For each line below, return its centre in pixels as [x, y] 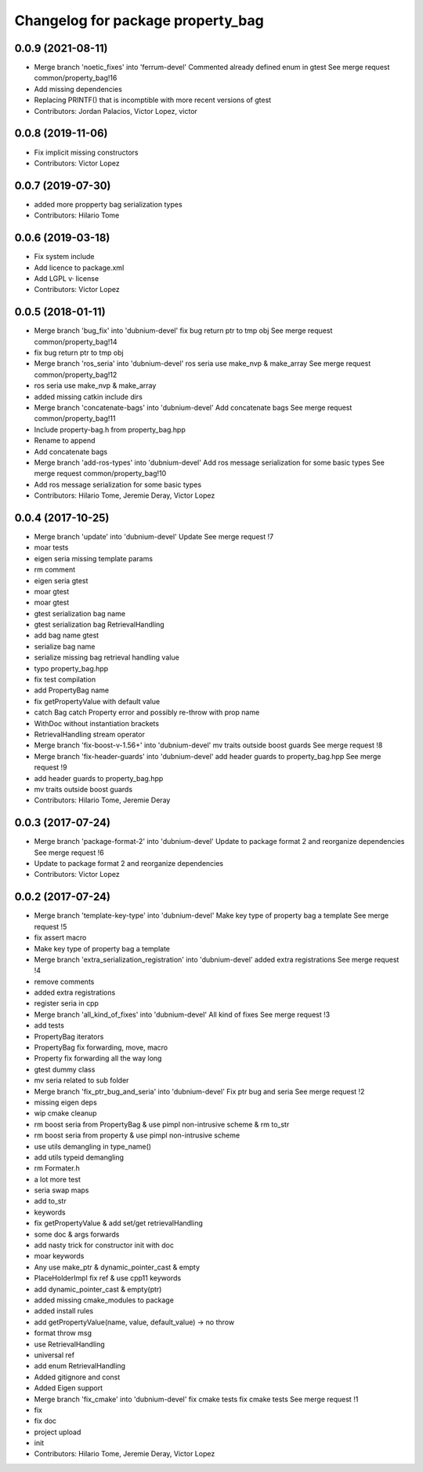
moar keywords [59, 1256]
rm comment [55, 570]
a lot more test [58, 1179]
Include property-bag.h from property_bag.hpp [110, 429]
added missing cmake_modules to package [104, 1300]
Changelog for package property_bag [139, 20]
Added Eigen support [69, 1388]
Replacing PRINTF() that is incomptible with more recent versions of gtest [153, 100]
